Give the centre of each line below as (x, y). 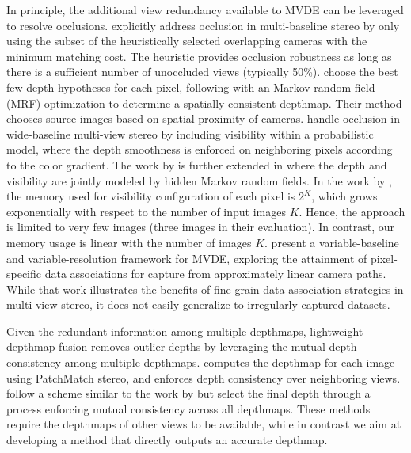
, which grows (344, 196)
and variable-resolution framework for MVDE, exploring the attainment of (187, 258)
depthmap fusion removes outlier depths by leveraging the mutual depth (182, 346)
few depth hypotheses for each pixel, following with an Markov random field (191, 87)
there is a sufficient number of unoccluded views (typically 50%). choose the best (202, 72)
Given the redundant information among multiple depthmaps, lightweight (185, 331)
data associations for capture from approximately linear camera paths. (215, 274)
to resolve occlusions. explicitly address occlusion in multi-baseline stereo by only (203, 25)
